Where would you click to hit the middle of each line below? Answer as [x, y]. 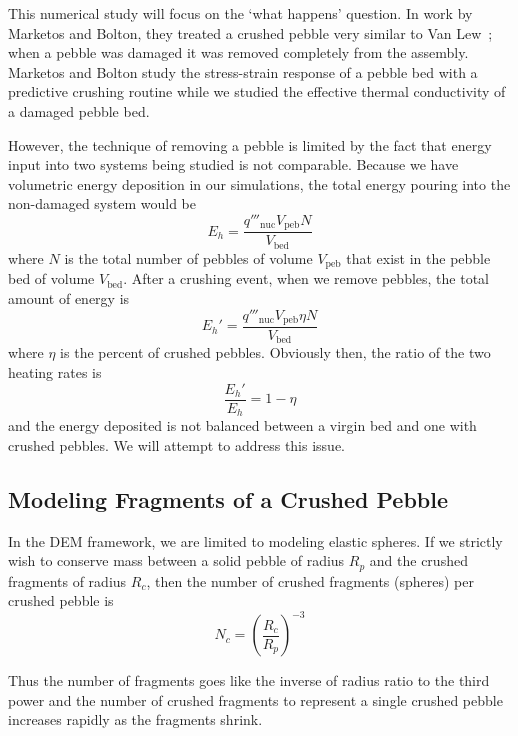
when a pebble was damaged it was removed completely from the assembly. [238, 52]
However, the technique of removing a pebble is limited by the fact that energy [250, 144]
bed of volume [51, 278]
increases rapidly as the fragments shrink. [135, 719]
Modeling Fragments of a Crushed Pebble [228, 498]
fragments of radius [67, 580]
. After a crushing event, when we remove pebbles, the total [306, 278]
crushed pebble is [61, 600]
